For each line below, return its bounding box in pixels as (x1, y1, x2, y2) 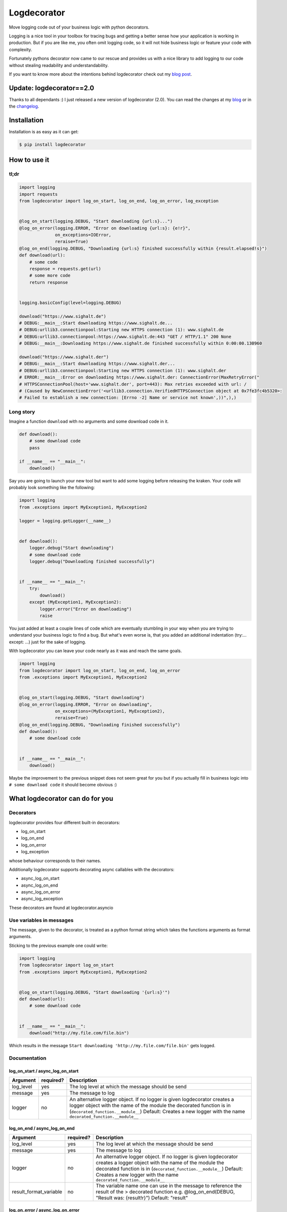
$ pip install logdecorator (19, 142, 86, 147)
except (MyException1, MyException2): (29, 599, 122, 605)
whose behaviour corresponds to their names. (9, 858, 101, 863)
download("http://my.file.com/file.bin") (29, 1030, 129, 1036)
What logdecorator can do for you (9, 795, 113, 803)
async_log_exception (21, 896, 63, 902)
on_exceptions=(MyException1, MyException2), (55, 708, 165, 714)
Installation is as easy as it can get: (9, 129, 79, 135)
